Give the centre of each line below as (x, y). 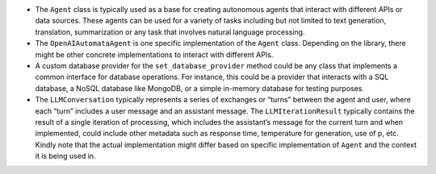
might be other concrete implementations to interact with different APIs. (154, 54)
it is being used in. (65, 156)
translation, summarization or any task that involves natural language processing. (170, 31)
